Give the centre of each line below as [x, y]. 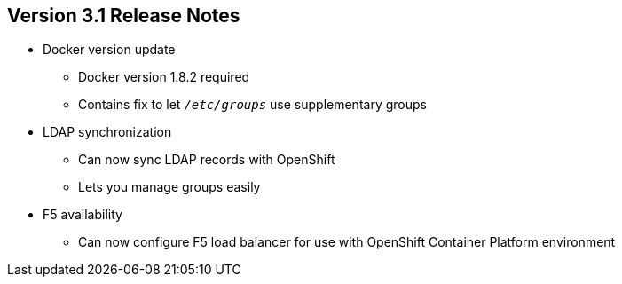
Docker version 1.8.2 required [164, 77]
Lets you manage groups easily [169, 187]
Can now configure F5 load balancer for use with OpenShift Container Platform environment [347, 242]
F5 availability [83, 215]
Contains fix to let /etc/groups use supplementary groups [252, 105]
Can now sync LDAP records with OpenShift [207, 160]
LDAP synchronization [107, 132]
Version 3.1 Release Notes [124, 16]
